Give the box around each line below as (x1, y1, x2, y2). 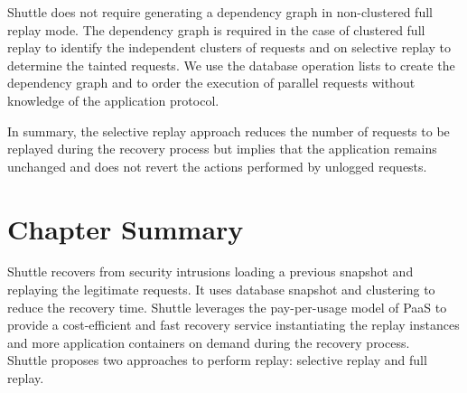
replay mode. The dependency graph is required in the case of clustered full (7, 20, 425, 39)
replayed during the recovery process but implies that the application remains (7, 139, 437, 158)
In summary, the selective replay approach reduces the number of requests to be (7, 121, 450, 140)
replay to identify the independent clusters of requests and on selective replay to (7, 38, 451, 57)
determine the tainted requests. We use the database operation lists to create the (7, 55, 455, 74)
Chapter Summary (7, 210, 244, 247)
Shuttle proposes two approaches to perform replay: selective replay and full (7, 351, 427, 370)
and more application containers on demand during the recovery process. (7, 332, 410, 351)
